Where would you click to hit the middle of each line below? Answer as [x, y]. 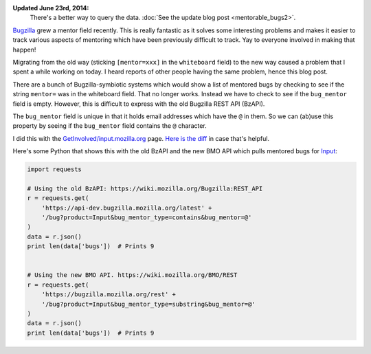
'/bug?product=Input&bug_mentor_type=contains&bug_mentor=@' [147, 218]
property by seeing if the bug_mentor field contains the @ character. [110, 126]
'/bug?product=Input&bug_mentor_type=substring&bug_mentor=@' [148, 304]
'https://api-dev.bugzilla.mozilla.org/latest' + [127, 208]
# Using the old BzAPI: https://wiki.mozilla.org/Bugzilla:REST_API [145, 188]
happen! [24, 49]
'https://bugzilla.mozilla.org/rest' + [109, 295]
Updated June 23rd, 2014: [51, 8]
